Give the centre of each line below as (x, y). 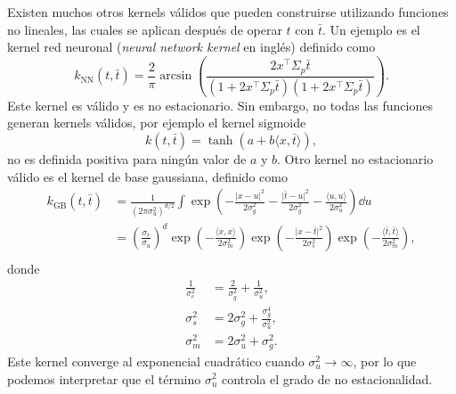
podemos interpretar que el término (104, 378)
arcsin (176, 76)
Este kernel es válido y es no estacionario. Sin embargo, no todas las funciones (220, 105)
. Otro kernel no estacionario (355, 158)
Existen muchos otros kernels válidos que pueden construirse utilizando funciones (228, 12)
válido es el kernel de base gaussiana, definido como (147, 176)
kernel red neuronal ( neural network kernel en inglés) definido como (191, 47)
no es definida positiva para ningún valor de (127, 158)
